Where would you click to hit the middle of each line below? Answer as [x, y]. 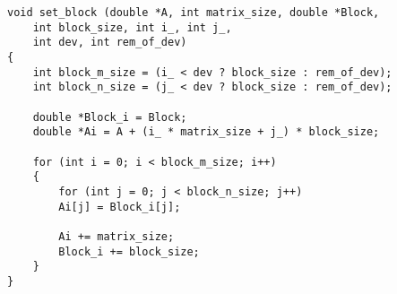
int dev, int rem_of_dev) [110, 43]
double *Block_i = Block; [110, 117]
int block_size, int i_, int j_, [132, 27]
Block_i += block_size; [129, 251]
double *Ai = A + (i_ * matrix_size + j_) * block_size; [206, 132]
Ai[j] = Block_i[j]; [120, 207]
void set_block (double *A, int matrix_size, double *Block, [194, 13]
